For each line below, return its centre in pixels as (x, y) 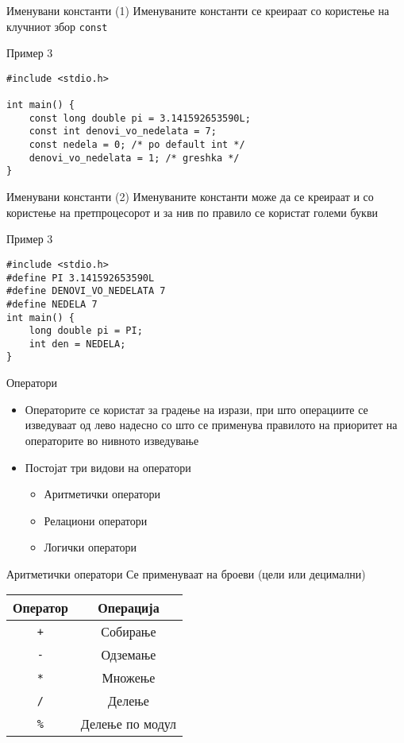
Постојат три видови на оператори (108, 467)
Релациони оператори (96, 520)
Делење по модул (129, 724)
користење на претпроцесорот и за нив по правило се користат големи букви (192, 212)
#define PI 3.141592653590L (81, 278)
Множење (129, 678)
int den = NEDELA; (77, 344)
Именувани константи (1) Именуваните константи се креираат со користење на (198, 10)
